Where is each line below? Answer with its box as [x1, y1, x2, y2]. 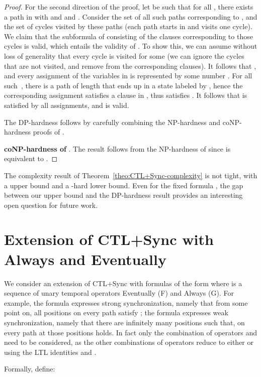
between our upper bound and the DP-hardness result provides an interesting [4, 190, 243, 200]
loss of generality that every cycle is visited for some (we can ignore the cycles [4, 50, 244, 61]
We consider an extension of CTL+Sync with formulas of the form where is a [4, 278, 242, 288]
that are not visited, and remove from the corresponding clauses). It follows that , [4, 60, 256, 71]
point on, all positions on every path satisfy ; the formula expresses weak [4, 307, 228, 318]
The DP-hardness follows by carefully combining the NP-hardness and [4, 116, 221, 127]
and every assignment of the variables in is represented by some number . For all [4, 70, 252, 81]
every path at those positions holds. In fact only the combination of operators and [4, 327, 257, 337]
